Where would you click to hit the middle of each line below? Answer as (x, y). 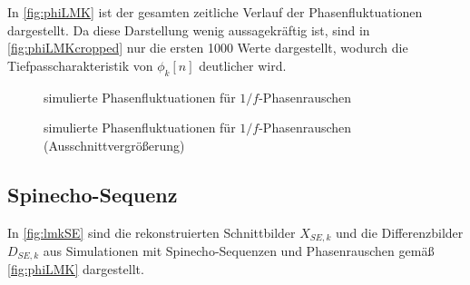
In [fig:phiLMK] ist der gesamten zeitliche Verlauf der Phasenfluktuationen (215, 12)
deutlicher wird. (243, 65)
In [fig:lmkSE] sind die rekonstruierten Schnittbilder (152, 232)
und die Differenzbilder (399, 232)
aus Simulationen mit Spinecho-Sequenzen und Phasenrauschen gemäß (239, 251)
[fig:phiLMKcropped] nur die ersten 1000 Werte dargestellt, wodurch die (208, 48)
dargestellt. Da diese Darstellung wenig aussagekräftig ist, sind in (189, 29)
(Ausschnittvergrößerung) (114, 145)
